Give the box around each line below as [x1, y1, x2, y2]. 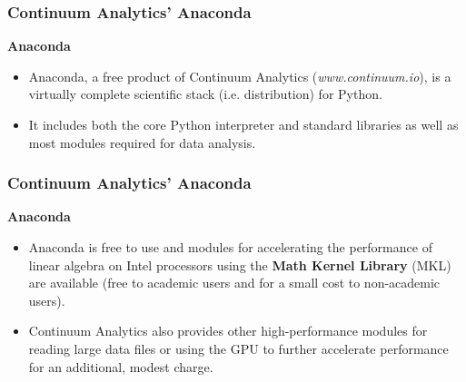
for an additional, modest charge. [28, 357, 213, 376]
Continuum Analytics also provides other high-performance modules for [28, 321, 428, 340]
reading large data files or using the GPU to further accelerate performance [28, 338, 449, 358]
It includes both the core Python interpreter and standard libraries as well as [28, 115, 459, 133]
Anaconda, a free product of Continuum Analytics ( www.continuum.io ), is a [28, 66, 451, 85]
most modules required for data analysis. [28, 132, 256, 152]
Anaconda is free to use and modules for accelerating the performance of [28, 238, 432, 256]
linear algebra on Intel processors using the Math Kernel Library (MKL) [28, 255, 451, 274]
